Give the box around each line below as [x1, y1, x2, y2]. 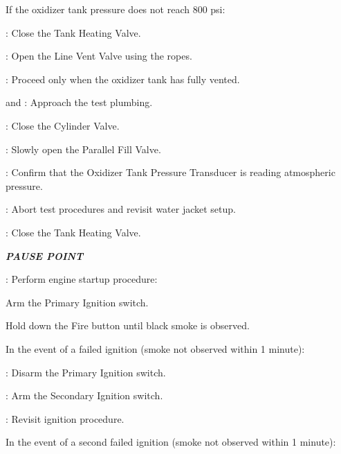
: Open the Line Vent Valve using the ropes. [6, 49, 192, 63]
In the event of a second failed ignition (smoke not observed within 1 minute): [6, 435, 336, 449]
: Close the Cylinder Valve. [6, 118, 120, 132]
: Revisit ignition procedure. [6, 411, 125, 426]
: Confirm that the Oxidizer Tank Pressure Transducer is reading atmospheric [6, 165, 335, 180]
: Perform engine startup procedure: [6, 272, 158, 286]
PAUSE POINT [6, 248, 84, 263]
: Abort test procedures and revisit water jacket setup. [6, 202, 236, 216]
